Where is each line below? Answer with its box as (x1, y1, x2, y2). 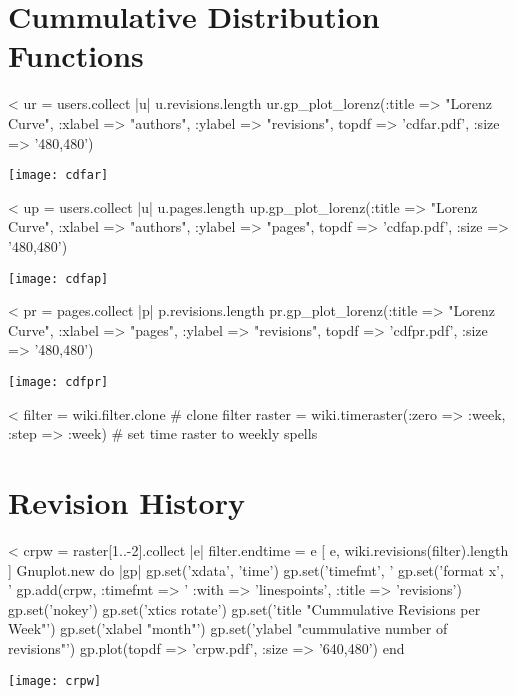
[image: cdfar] (8, 168, 109, 183)
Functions (8, 35, 144, 76)
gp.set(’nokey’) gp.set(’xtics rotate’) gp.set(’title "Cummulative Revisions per (8, 598, 481, 619)
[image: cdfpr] (8, 374, 109, 389)
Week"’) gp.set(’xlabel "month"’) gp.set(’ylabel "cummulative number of (8, 618, 448, 639)
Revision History (8, 482, 245, 522)
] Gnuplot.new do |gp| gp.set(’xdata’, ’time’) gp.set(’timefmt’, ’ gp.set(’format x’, (8, 559, 504, 580)
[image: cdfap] (8, 271, 109, 286)
